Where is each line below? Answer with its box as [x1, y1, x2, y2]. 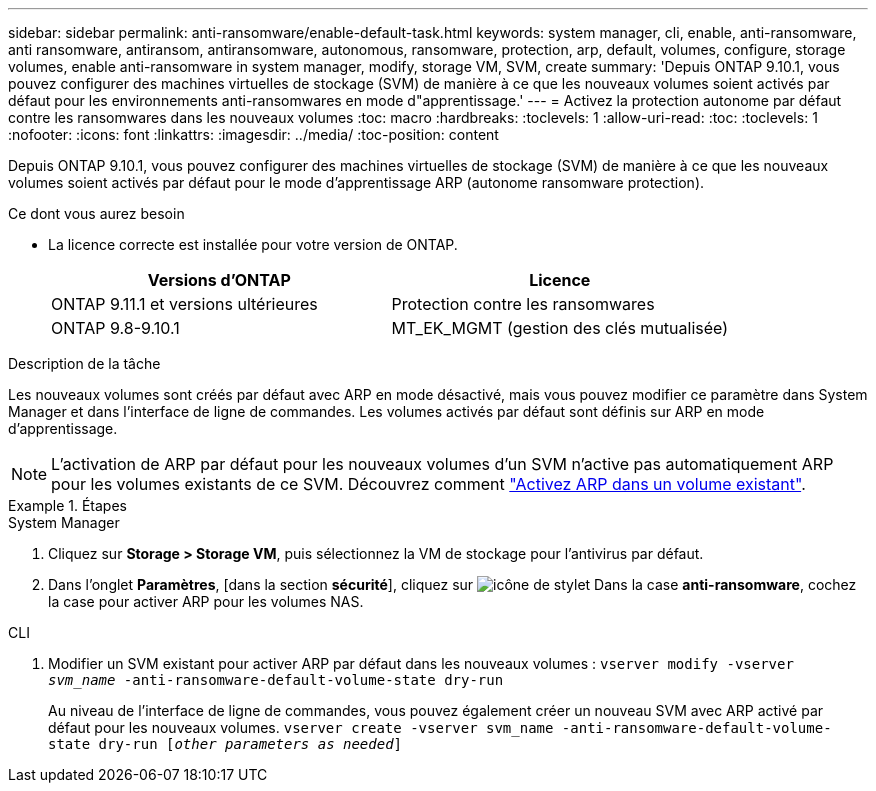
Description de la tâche [8, 355, 161, 372]
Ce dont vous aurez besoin [8, 205, 185, 222]
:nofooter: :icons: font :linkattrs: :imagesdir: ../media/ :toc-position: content [8, 126, 499, 143]
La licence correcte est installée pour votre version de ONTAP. [48, 236, 458, 253]
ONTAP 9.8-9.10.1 [51, 318, 180, 338]
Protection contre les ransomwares [391, 294, 655, 314]
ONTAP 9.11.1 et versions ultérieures [51, 294, 318, 314]
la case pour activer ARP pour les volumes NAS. [48, 593, 364, 610]
